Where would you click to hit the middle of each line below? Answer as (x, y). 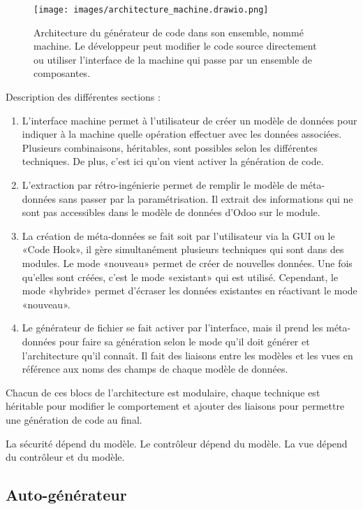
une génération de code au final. (74, 419)
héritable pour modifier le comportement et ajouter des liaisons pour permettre (175, 406)
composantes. (62, 73)
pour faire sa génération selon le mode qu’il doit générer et (184, 341)
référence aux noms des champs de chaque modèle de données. (155, 369)
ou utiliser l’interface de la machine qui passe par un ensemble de (173, 59)
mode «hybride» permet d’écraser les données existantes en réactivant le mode (190, 291)
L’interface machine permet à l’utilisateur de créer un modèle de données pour (190, 120)
